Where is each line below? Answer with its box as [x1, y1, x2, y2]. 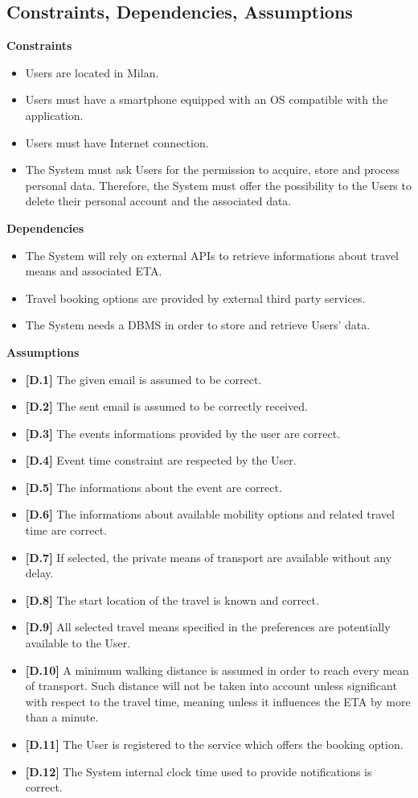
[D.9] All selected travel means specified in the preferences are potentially [25, 618, 391, 635]
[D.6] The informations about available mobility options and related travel [25, 506, 395, 523]
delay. [25, 564, 54, 581]
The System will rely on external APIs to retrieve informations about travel [25, 246, 400, 263]
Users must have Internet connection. [25, 134, 209, 151]
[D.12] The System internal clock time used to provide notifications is [25, 763, 372, 779]
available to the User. [25, 635, 131, 651]
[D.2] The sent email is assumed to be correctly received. [25, 398, 308, 415]
